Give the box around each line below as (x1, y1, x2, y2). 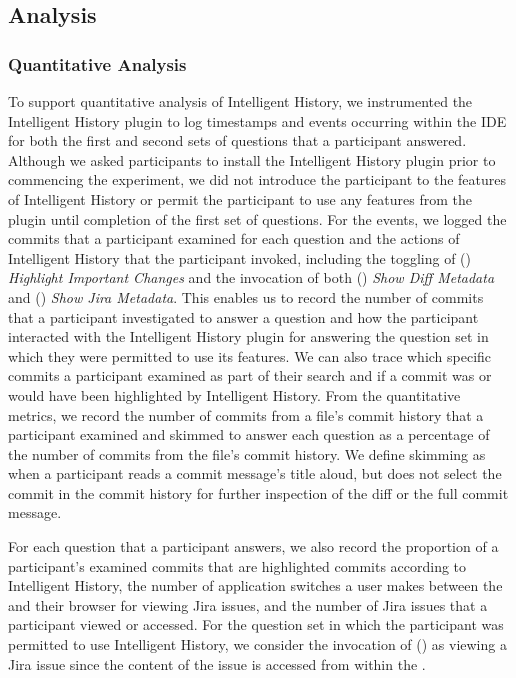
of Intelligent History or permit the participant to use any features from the (8, 188, 473, 209)
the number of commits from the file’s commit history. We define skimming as (8, 443, 486, 464)
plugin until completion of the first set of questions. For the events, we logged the (8, 208, 507, 229)
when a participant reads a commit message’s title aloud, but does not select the (8, 463, 502, 484)
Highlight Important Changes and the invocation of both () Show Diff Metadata (8, 267, 495, 288)
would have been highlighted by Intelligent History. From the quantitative (8, 384, 461, 405)
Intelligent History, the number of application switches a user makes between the (8, 575, 503, 596)
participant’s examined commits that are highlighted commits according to (8, 555, 467, 576)
